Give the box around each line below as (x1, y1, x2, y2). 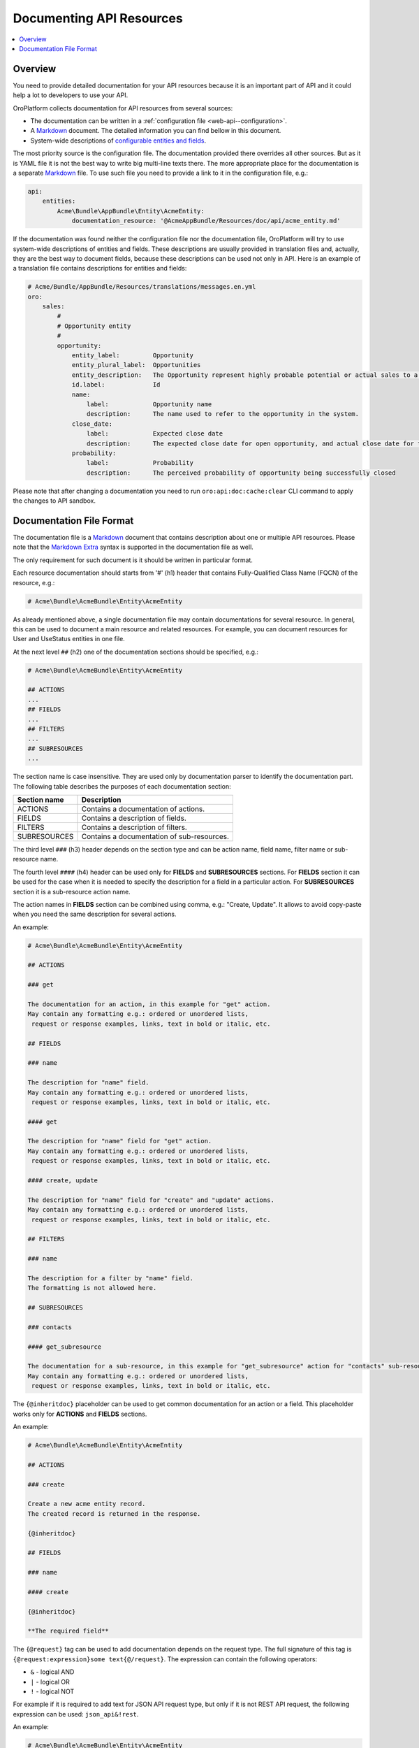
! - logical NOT (30, 1687, 75, 1696)
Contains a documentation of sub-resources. (81, 831, 230, 841)
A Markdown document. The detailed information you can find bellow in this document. (30, 127, 281, 135)
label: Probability (86, 459, 193, 467)
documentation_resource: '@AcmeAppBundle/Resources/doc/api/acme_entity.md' (71, 217, 341, 225)
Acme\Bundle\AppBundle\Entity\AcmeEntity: (57, 207, 205, 215)
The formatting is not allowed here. (27, 1284, 157, 1292)
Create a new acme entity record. (27, 1500, 146, 1508)
